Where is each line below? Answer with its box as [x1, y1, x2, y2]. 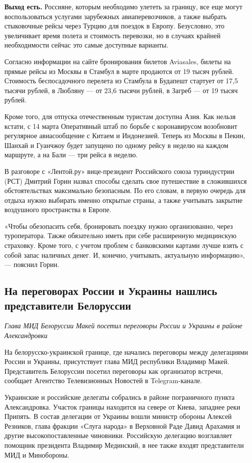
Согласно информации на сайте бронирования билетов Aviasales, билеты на [4, 56, 231, 66]
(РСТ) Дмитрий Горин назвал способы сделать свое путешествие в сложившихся [4, 175, 247, 186]
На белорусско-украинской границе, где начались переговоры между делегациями [4, 346, 248, 357]
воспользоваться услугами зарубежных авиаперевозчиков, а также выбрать [4, 11, 227, 21]
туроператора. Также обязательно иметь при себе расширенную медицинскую [4, 230, 237, 241]
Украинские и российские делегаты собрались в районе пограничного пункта [4, 392, 235, 402]
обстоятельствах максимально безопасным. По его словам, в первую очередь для [4, 185, 246, 195]
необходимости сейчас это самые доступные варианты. [4, 40, 169, 50]
